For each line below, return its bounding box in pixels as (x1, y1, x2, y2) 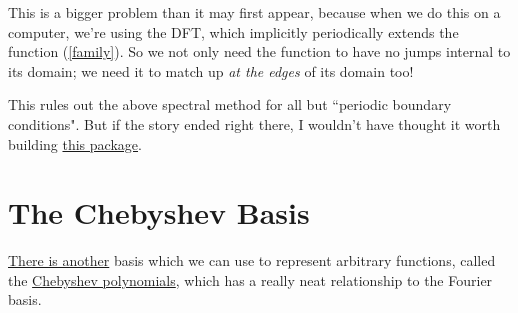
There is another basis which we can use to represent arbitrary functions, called (8, 250, 496, 271)
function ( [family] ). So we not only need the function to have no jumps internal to (8, 41, 511, 62)
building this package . (8, 133, 142, 154)
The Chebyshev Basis (8, 192, 310, 233)
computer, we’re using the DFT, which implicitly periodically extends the (8, 21, 459, 42)
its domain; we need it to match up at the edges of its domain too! (8, 60, 414, 81)
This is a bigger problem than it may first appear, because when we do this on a (8, 2, 501, 22)
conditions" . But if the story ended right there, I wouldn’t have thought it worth (8, 113, 501, 134)
